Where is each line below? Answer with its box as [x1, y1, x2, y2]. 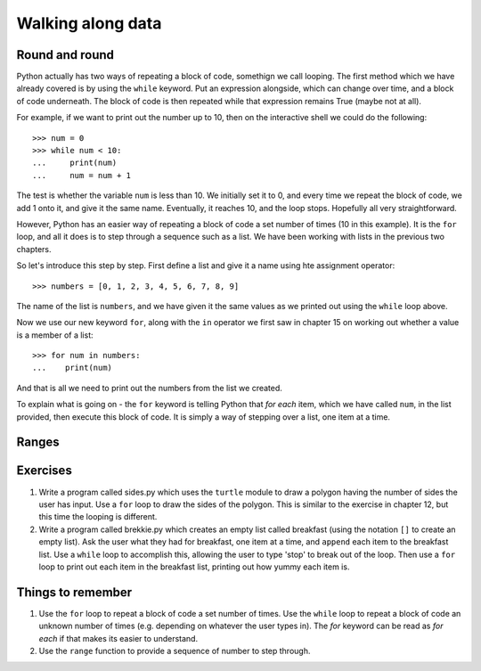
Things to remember [16, 585, 133, 600]
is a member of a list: [16, 330, 94, 340]
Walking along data [16, 13, 162, 33]
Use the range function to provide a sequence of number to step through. [38, 646, 311, 656]
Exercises [16, 463, 73, 479]
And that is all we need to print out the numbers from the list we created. [16, 382, 282, 393]
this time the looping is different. [38, 511, 158, 522]
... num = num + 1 [32, 170, 132, 180]
